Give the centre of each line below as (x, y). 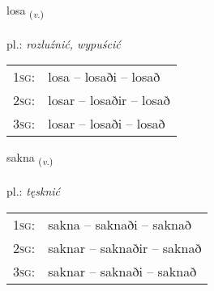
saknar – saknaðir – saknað (125, 247)
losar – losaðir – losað (109, 100)
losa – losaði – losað (104, 77)
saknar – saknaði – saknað (122, 271)
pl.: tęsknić (33, 191)
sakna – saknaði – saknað (120, 224)
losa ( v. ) (26, 11)
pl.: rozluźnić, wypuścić (64, 43)
